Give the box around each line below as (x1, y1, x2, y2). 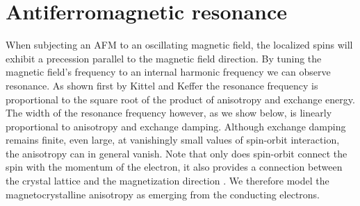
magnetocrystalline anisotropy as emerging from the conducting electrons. (6, 187, 320, 201)
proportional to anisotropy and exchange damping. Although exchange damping (6, 119, 346, 133)
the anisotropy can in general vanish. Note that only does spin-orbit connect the (6, 146, 347, 160)
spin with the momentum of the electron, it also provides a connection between (6, 160, 343, 174)
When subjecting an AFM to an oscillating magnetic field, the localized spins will (6, 37, 353, 52)
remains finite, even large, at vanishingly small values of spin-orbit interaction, (6, 132, 340, 147)
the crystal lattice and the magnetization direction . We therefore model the (6, 173, 329, 188)
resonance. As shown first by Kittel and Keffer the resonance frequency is (6, 78, 318, 92)
